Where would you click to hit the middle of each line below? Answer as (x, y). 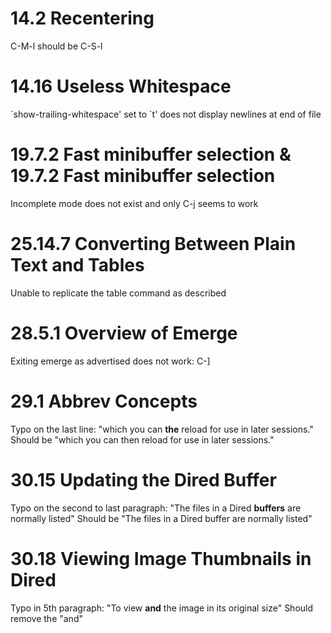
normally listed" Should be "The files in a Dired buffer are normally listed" (161, 518)
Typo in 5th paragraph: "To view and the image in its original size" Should (162, 608)
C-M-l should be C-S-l (56, 46)
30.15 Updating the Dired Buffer (143, 479)
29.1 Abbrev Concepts (104, 401)
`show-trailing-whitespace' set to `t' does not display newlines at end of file (166, 114)
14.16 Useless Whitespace (121, 86)
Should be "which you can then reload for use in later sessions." (142, 439)
